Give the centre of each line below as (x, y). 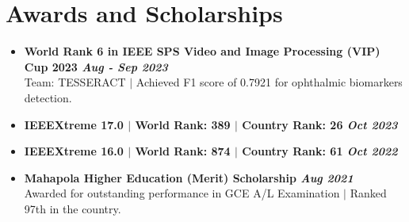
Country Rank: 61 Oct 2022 (320, 151)
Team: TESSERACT (75, 82)
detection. (48, 97)
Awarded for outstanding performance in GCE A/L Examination (182, 193)
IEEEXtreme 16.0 (74, 151)
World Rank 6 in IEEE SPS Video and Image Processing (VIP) (202, 51)
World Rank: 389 (183, 124)
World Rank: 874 (183, 151)
